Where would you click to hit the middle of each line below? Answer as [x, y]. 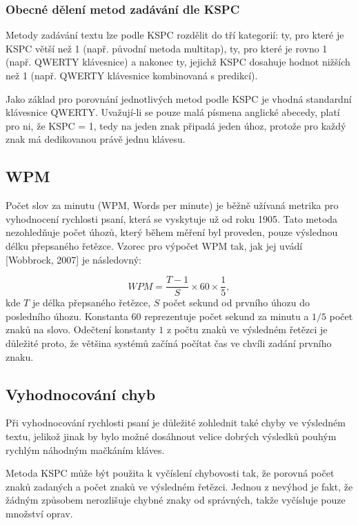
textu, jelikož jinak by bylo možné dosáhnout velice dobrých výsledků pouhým [171, 436]
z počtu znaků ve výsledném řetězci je [247, 329]
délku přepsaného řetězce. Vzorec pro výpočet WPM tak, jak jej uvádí [154, 245]
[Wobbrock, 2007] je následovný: [73, 259]
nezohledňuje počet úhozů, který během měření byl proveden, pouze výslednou [172, 232]
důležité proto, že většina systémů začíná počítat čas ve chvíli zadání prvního [169, 343]
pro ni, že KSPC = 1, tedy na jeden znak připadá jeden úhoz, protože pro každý [176, 125]
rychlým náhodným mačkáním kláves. [85, 449]
